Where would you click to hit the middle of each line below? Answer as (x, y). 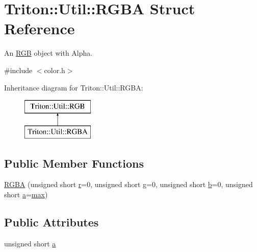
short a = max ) (26, 194)
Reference (40, 28)
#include (18, 70)
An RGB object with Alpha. (48, 53)
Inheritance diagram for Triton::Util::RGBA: (74, 87)
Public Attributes (52, 222)
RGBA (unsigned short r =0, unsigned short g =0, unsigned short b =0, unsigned (128, 184)
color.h (55, 70)
